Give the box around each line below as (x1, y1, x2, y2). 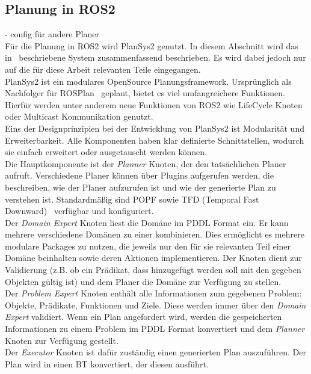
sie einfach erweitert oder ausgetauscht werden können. (5, 146, 207, 158)
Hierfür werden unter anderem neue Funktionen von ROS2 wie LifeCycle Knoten (5, 98, 303, 111)
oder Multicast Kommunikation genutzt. (5, 110, 153, 123)
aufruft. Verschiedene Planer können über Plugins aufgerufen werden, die (5, 169, 274, 182)
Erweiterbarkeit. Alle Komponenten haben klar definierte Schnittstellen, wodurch (5, 133, 304, 146)
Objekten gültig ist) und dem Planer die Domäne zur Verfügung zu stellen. (5, 275, 282, 287)
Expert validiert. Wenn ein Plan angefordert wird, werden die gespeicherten (5, 310, 282, 323)
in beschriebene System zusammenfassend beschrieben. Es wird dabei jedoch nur (5, 51, 306, 64)
